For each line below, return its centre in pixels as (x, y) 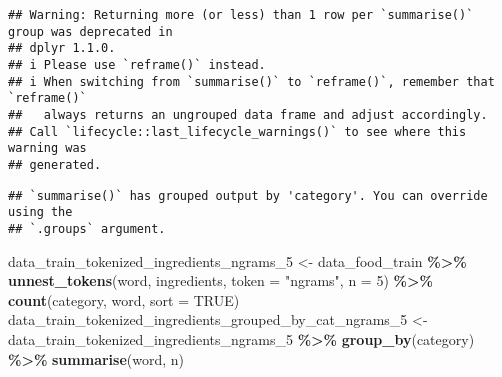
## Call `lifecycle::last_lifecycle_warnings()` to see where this (237, 131)
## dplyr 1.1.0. (62, 48)
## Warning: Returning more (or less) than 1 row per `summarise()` (241, 15)
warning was (47, 148)
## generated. (55, 164)
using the (40, 212)
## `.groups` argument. (87, 228)
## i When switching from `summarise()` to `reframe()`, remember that (251, 81)
